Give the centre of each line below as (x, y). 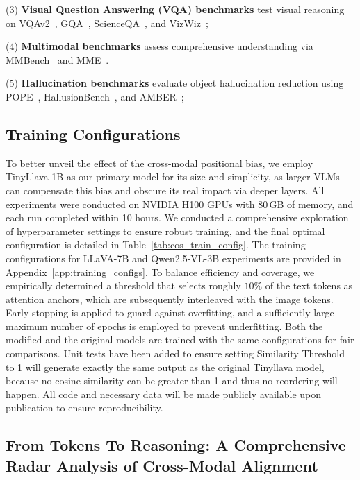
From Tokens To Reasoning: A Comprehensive (176, 445)
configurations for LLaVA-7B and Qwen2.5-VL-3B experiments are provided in (173, 258)
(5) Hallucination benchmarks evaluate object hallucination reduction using (175, 83)
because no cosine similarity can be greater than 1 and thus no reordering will (172, 380)
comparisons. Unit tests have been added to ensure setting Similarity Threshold (175, 353)
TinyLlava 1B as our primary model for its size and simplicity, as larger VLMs (173, 177)
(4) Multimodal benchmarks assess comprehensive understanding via (159, 46)
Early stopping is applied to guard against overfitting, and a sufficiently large (170, 312)
